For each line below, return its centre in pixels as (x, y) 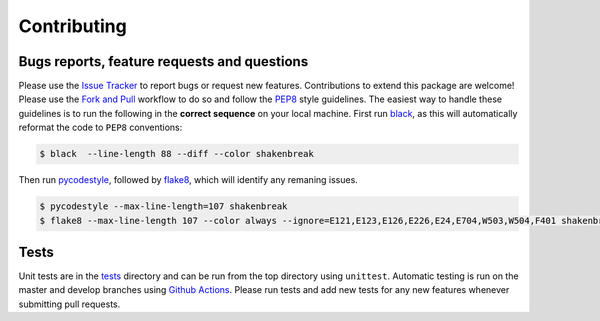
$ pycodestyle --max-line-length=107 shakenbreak (163, 206)
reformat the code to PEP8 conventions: (100, 127)
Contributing (72, 26)
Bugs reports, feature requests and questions (163, 61)
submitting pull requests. (69, 304)
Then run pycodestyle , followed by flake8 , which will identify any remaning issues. (188, 180)
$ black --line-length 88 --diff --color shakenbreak (176, 154)
